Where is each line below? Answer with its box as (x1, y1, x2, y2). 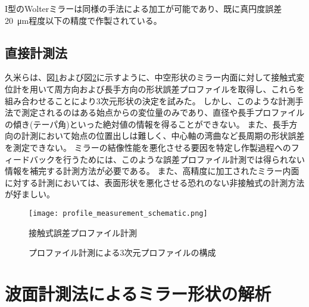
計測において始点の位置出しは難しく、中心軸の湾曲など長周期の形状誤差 (21, 129, 305, 142)
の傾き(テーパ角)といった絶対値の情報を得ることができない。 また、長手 (5, 117, 289, 130)
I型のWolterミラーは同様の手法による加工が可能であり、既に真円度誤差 (5, 2, 282, 14)
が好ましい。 (5, 188, 55, 200)
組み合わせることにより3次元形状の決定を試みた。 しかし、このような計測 (5, 94, 295, 107)
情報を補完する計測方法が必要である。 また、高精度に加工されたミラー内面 (5, 165, 299, 177)
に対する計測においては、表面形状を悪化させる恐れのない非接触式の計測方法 (5, 176, 305, 188)
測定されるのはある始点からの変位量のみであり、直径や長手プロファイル (21, 106, 305, 119)
